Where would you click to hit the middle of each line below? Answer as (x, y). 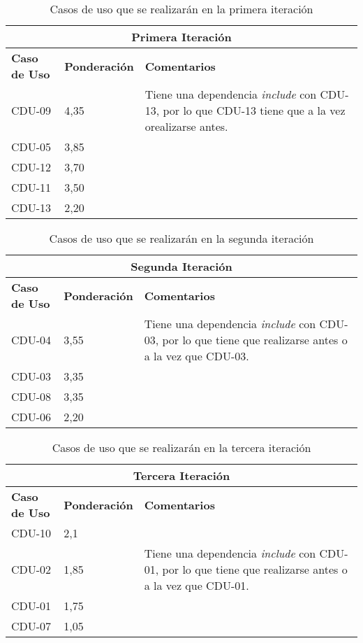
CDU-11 (31, 187)
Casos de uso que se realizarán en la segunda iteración (181, 238)
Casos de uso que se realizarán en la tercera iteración (181, 447)
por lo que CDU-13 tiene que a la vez (254, 110)
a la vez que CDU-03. (197, 356)
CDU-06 (31, 417)
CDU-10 (31, 533)
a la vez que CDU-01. (197, 585)
